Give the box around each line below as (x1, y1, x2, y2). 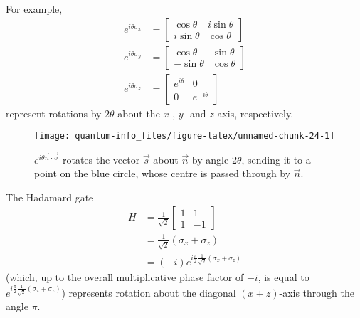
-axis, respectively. (213, 105, 294, 120)
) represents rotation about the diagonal (61, 285, 236, 300)
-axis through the (279, 285, 354, 300)
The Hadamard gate (6, 189, 94, 204)
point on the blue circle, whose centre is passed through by (34, 166, 291, 181)
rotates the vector (62, 152, 140, 166)
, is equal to (258, 270, 309, 285)
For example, (6, 1, 63, 16)
